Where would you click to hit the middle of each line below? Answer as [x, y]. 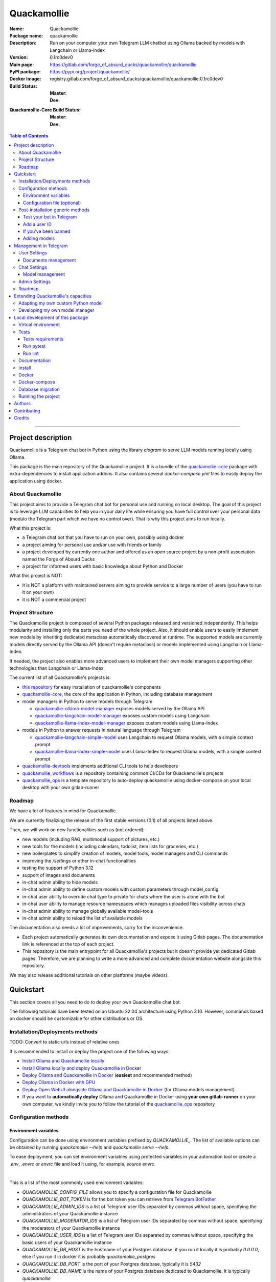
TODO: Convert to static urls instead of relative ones [64, 1042]
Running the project [39, 396]
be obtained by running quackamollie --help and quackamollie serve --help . [90, 1147]
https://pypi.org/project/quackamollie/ [90, 71]
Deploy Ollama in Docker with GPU [59, 1083]
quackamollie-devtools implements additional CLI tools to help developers [100, 766]
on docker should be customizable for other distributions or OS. [76, 1018]
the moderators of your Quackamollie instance [71, 1228]
